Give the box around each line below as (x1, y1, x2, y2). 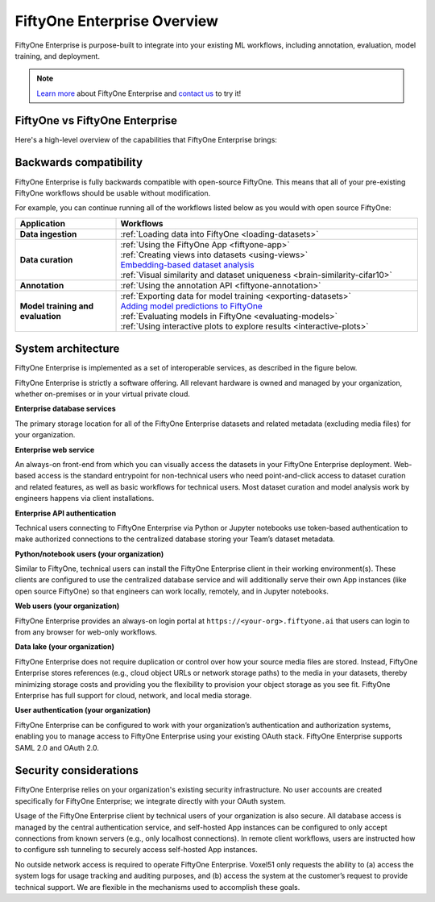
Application (19, 217, 66, 229)
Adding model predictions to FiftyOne (120, 300, 263, 312)
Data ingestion (19, 228, 77, 239)
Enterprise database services (14, 403, 116, 414)
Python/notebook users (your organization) (14, 548, 164, 559)
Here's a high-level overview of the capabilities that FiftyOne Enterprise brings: (14, 134, 278, 144)
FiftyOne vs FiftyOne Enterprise (14, 114, 177, 127)
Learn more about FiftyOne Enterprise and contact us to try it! (36, 89, 242, 98)
